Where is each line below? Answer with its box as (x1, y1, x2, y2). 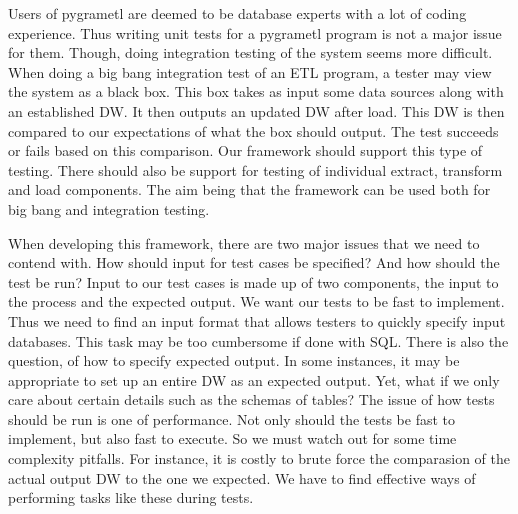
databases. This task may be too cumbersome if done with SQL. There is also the (8, 330, 509, 351)
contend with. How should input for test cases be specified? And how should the (8, 252, 500, 273)
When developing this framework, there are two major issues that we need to (8, 232, 480, 253)
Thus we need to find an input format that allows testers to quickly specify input (8, 310, 506, 331)
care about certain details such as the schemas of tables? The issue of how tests (8, 389, 495, 410)
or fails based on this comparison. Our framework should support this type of (8, 140, 483, 161)
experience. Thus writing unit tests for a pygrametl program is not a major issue (8, 22, 502, 43)
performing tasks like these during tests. (8, 487, 254, 508)
